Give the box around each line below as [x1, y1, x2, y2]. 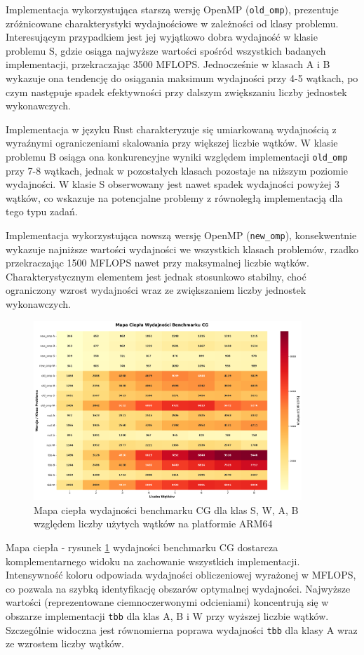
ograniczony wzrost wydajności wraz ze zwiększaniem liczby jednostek [6, 283, 306, 297]
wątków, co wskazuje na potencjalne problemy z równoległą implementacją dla [6, 190, 343, 205]
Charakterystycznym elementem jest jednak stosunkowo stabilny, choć [6, 269, 306, 283]
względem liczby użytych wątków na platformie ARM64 [34, 516, 273, 531]
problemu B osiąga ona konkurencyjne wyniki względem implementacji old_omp [6, 149, 348, 163]
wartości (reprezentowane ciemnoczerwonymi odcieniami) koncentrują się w [6, 595, 329, 609]
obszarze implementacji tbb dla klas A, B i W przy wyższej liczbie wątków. [6, 608, 329, 623]
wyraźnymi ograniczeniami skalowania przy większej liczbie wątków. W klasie [6, 135, 338, 150]
